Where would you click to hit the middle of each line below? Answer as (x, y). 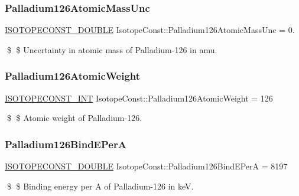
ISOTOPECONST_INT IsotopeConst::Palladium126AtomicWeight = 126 (139, 98)
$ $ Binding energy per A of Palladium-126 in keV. (100, 186)
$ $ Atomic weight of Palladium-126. (74, 118)
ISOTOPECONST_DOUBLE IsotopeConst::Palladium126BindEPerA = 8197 (146, 166)
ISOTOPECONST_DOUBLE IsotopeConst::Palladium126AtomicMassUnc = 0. (150, 30)
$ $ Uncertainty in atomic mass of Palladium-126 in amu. (112, 49)
